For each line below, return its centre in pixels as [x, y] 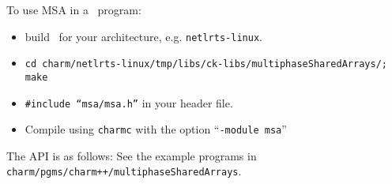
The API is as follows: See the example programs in [132, 155]
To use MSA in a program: [74, 9]
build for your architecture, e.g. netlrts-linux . [143, 36]
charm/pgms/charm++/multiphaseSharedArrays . [124, 171]
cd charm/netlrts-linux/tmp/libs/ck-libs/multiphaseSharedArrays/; [206, 64]
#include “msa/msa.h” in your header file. [129, 102]
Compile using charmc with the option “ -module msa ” [156, 129]
